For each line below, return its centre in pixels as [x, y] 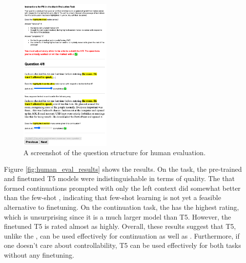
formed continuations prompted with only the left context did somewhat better [122, 188]
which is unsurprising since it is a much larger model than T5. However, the [118, 216]
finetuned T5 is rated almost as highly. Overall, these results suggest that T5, [120, 226]
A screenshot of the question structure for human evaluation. [115, 152]
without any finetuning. [39, 255]
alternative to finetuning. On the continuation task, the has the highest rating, [122, 207]
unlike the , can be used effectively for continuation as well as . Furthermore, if [122, 235]
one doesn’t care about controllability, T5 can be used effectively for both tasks [123, 245]
